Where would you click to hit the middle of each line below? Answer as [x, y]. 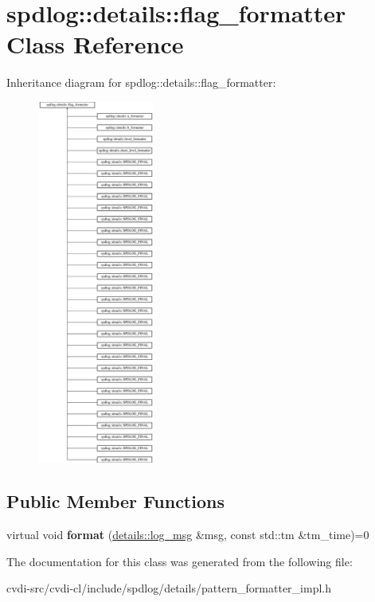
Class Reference [95, 44]
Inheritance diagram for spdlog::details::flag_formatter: [141, 82]
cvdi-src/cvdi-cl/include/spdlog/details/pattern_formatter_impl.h [169, 588]
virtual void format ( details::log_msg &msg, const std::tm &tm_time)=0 [188, 535]
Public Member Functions [115, 501]
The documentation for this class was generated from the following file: [180, 561]
